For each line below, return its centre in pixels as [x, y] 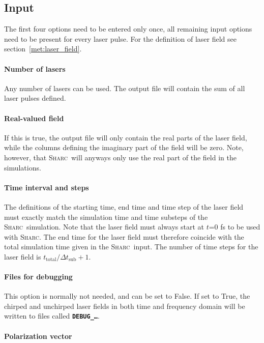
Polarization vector [38, 336]
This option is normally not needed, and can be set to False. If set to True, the [127, 296]
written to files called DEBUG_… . [52, 316]
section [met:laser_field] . [43, 49]
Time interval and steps [47, 187]
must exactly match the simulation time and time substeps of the [106, 217]
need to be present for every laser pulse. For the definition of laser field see [120, 38]
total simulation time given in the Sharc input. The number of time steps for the [131, 247]
